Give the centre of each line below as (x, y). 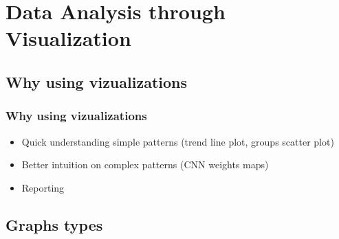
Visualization (68, 38)
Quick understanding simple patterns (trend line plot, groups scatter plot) (178, 141)
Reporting (43, 187)
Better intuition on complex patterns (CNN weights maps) (145, 164)
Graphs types (54, 224)
